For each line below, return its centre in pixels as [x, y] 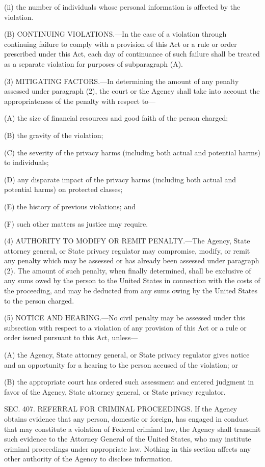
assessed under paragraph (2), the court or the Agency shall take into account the [132, 91]
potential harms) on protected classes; [63, 189]
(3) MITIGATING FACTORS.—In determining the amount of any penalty [122, 81]
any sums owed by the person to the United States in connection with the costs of [132, 280]
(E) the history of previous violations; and [70, 206]
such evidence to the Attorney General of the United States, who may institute [128, 439]
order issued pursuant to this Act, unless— [71, 337]
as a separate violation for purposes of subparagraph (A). [94, 63]
